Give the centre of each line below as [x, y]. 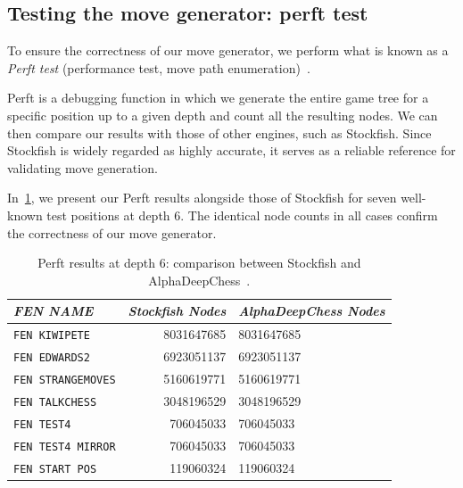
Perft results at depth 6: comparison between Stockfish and [199, 263]
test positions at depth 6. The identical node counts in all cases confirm [242, 215]
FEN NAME [54, 311]
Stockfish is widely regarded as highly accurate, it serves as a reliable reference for [231, 150]
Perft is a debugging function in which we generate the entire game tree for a [218, 98]
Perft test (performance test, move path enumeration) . [159, 67]
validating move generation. [83, 167]
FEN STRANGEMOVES [65, 380]
